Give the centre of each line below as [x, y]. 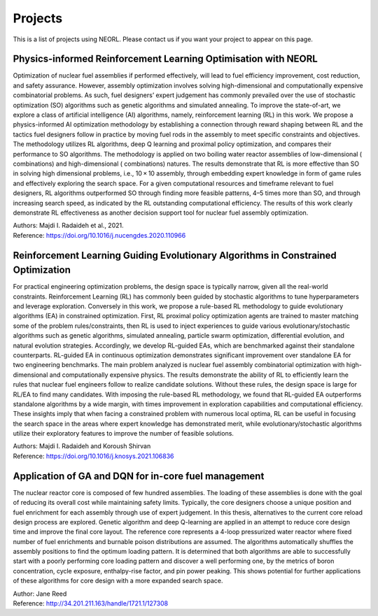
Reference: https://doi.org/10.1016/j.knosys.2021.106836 [93, 456]
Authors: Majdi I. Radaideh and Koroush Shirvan [82, 446]
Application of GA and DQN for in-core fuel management [139, 476]
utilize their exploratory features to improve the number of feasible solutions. [124, 434]
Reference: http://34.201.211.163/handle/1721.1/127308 [90, 603]
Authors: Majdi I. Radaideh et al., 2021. [68, 225]
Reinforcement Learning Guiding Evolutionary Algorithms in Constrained [175, 255]
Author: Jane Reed [40, 594]
